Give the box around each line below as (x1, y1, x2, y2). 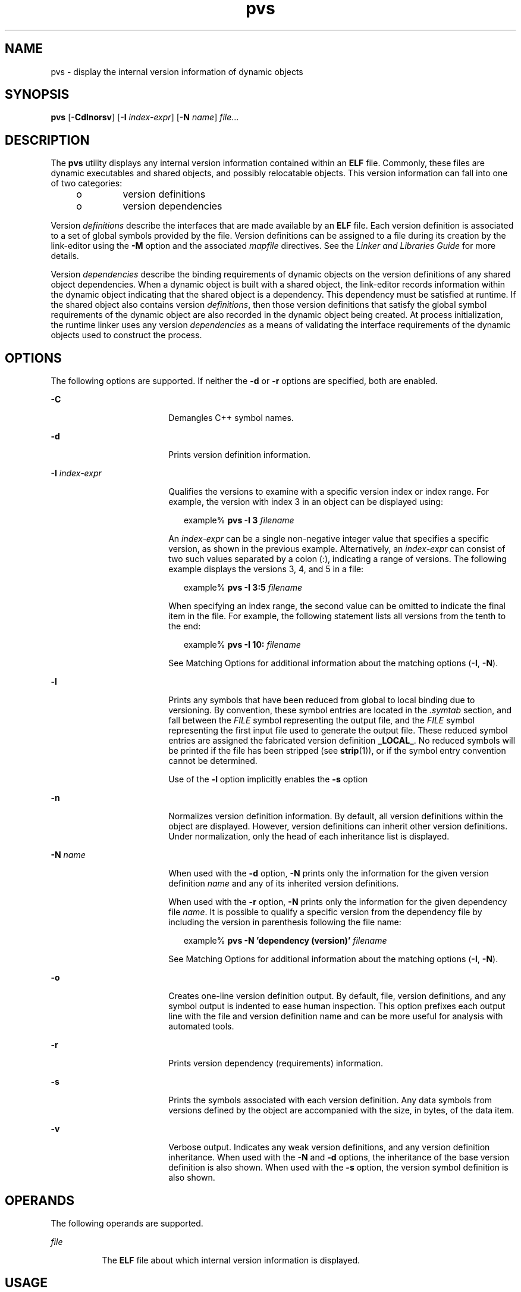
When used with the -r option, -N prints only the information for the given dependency (168, 897, 507, 907)
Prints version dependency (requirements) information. (168, 1058, 384, 1069)
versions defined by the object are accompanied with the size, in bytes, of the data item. (168, 1105, 514, 1116)
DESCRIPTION (5, 132, 90, 148)
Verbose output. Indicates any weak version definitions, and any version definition (168, 1142, 490, 1153)
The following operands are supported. (51, 1218, 203, 1228)
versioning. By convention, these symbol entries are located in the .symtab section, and (168, 705, 512, 716)
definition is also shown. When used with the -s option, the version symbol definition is (168, 1162, 509, 1173)
